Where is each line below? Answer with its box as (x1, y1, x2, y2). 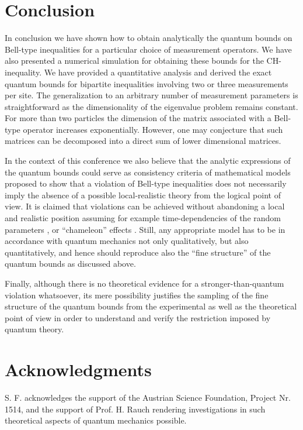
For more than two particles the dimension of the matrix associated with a (5, 112, 271, 124)
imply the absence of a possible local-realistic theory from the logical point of (5, 188, 281, 201)
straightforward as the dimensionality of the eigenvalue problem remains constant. (5, 100, 298, 112)
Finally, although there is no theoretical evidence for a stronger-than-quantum (5, 277, 284, 289)
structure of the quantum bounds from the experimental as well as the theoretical (5, 300, 297, 312)
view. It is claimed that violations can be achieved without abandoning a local (5, 200, 285, 212)
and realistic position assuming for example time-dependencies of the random (5, 212, 281, 224)
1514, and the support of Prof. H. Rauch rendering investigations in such (5, 403, 266, 415)
